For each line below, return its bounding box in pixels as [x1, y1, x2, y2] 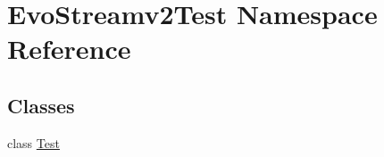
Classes [7, 91, 75, 119]
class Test [7, 133, 60, 152]
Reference [7, 30, 131, 67]
